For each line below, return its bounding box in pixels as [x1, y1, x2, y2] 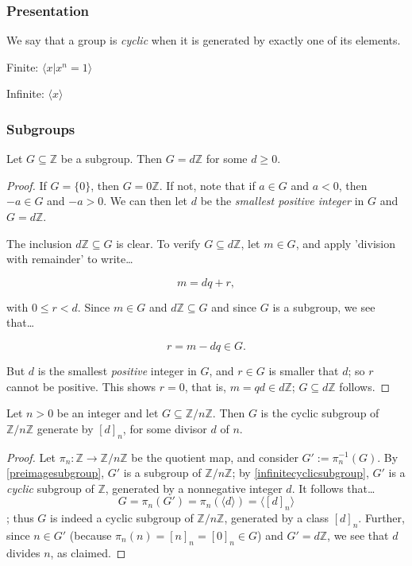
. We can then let [103, 192, 188, 209]
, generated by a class [224, 510, 329, 526]
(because [69, 526, 112, 543]
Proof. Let [6, 448, 56, 465]
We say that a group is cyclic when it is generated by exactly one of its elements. [6, 32, 401, 48]
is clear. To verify [116, 235, 201, 251]
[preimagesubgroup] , [6, 464, 105, 481]
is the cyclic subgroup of [260, 405, 379, 421]
